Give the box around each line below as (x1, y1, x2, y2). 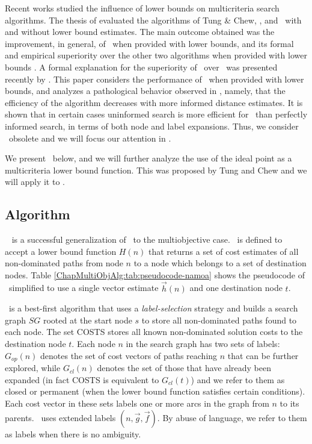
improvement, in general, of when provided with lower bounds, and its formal (5, 37, 294, 49)
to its (280, 396, 299, 409)
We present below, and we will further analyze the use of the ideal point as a (5, 152, 292, 164)
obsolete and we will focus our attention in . (8, 131, 171, 144)
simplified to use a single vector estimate (8, 281, 159, 294)
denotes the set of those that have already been (97, 361, 271, 374)
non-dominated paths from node (5, 257, 123, 269)
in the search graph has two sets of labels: (126, 337, 280, 350)
